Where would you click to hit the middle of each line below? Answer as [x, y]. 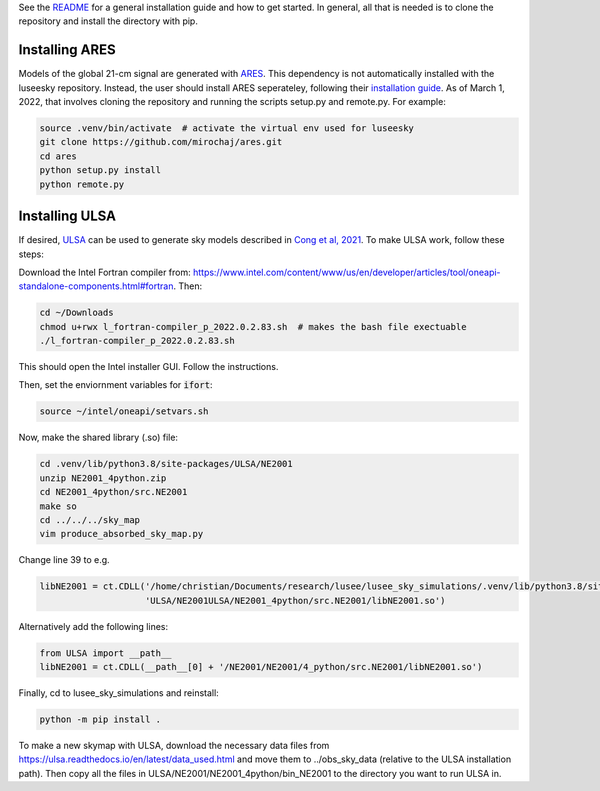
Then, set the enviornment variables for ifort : [115, 385]
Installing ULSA [67, 216]
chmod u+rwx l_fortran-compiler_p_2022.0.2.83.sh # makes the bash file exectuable [253, 326]
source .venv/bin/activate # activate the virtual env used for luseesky [227, 128]
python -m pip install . [100, 719]
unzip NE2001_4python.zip [103, 478]
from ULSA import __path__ [105, 653]
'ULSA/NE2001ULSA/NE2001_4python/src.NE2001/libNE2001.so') [295, 600]
